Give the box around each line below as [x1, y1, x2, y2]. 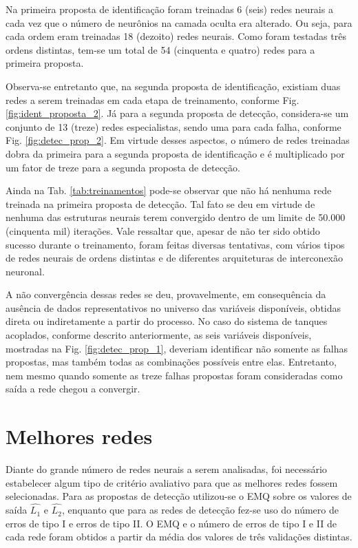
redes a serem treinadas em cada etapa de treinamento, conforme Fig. [6, 92, 299, 107]
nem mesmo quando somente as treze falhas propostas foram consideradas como [6, 368, 343, 382]
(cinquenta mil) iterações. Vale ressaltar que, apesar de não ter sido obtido [6, 223, 320, 238]
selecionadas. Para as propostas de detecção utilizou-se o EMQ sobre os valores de [6, 489, 352, 503]
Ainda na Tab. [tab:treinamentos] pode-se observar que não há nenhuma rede [6, 183, 332, 198]
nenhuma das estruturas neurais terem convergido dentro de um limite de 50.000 [6, 210, 346, 224]
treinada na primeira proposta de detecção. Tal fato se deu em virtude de [6, 196, 315, 211]
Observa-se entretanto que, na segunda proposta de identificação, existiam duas [6, 78, 341, 93]
